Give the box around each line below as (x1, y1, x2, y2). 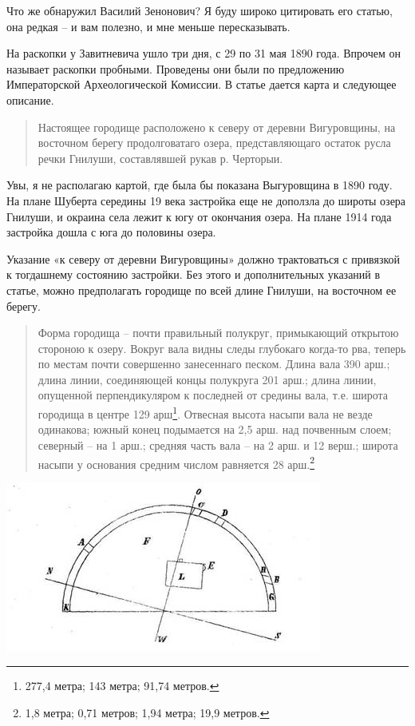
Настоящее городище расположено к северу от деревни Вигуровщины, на (38, 118, 396, 135)
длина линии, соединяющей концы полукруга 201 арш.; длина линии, (38, 371, 377, 387)
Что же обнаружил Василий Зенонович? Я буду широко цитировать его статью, (6, 2, 393, 18)
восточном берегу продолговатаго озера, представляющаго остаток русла (38, 134, 391, 151)
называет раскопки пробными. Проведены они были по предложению (6, 60, 345, 77)
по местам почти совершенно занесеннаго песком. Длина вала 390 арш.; (38, 355, 390, 372)
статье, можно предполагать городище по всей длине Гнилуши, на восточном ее (6, 281, 397, 298)
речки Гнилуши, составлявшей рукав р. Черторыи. (38, 149, 283, 166)
